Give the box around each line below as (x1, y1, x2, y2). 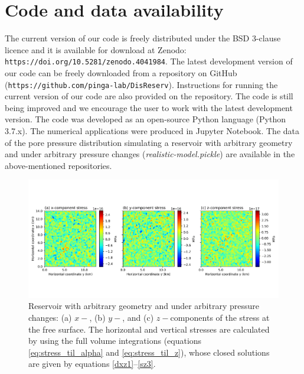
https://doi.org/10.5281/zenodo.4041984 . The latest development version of (5, 55, 293, 67)
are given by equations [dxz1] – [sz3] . (28, 357, 156, 370)
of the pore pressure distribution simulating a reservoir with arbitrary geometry (5, 136, 293, 148)
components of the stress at (170, 311, 270, 323)
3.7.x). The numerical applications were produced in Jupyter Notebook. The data (5, 125, 300, 136)
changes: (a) (28, 311, 72, 323)
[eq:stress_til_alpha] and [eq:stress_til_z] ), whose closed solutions (28, 346, 270, 358)
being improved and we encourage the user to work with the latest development (5, 101, 293, 113)
